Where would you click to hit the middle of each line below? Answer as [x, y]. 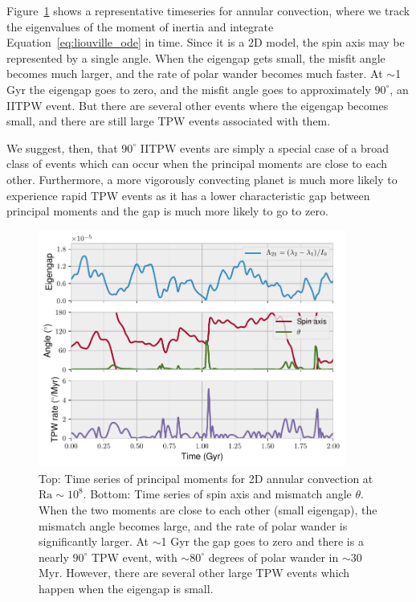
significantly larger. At [94, 541]
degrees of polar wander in [273, 557]
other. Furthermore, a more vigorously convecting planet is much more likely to [202, 179]
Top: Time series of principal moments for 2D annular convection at [206, 478]
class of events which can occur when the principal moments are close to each [197, 164]
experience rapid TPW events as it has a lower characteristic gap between [188, 195]
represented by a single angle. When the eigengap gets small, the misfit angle [196, 57]
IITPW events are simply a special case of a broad [265, 147]
